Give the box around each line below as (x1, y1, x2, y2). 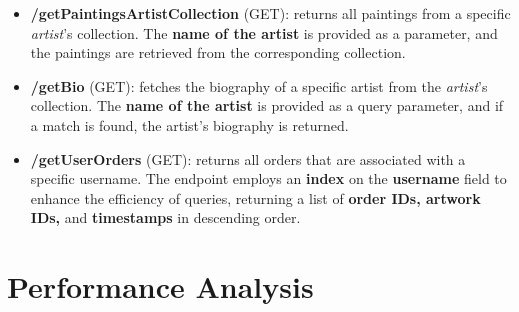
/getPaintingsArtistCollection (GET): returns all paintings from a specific (30, 3, 511, 23)
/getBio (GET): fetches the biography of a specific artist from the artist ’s (30, 75, 488, 96)
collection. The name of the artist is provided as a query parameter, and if (30, 95, 504, 116)
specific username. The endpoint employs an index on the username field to (30, 168, 507, 189)
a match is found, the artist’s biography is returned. (30, 114, 349, 135)
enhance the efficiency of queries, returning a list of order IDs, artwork (30, 187, 481, 208)
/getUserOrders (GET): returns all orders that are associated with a (30, 148, 466, 169)
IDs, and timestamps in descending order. (30, 207, 301, 228)
